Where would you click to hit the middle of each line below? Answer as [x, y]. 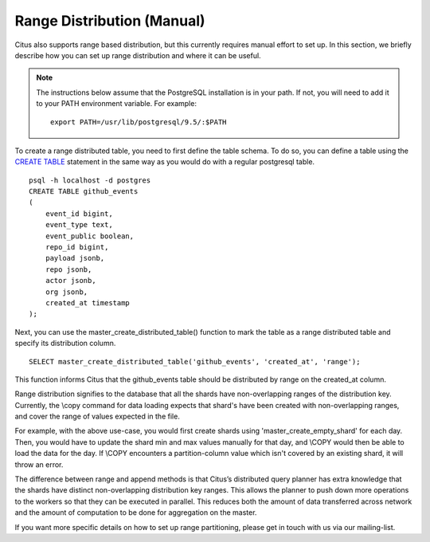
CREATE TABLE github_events [84, 192]
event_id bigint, [79, 214]
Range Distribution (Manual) [110, 21]
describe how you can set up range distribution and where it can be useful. [138, 55]
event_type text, [79, 225]
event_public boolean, [90, 236]
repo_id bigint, [77, 247]
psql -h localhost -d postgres [90, 180]
